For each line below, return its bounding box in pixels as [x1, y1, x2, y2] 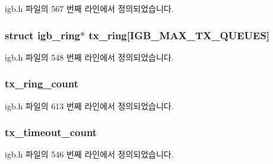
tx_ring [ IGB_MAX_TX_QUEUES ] [88, 27, 270, 42]
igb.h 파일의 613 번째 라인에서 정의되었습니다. [5, 99, 174, 112]
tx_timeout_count [5, 125, 97, 140]
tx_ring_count [5, 76, 78, 91]
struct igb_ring [5, 27, 81, 42]
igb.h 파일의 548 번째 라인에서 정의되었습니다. [5, 51, 174, 63]
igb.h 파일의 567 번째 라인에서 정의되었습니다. [5, 2, 174, 14]
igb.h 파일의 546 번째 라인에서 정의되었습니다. [5, 148, 174, 160]
